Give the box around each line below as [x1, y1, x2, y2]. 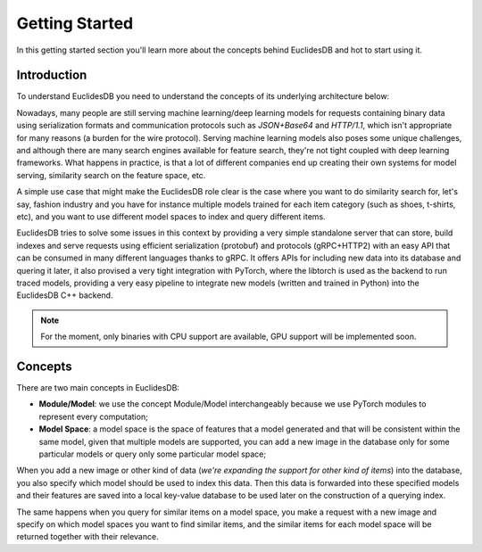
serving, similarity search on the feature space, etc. [16, 169, 206, 180]
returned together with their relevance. [16, 531, 160, 542]
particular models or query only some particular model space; [38, 449, 267, 459]
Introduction [16, 68, 87, 83]
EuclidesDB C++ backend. [16, 290, 113, 301]
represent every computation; [38, 411, 149, 422]
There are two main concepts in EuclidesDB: [16, 383, 180, 392]
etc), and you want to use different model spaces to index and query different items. [16, 210, 326, 222]
